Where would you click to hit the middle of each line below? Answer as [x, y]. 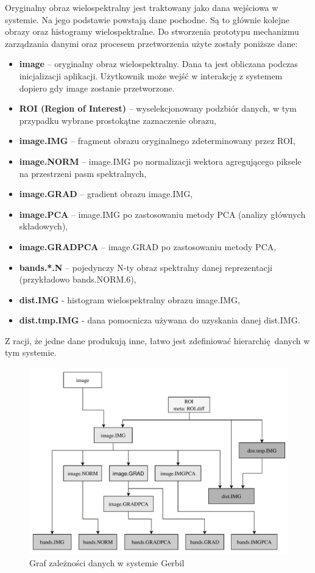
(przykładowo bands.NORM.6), [78, 279]
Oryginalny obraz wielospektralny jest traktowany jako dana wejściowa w [142, 7]
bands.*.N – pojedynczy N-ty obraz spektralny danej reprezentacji [146, 267]
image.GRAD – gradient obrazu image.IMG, [106, 194]
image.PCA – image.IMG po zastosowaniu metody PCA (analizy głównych [162, 214]
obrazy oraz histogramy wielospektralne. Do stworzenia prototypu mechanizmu [152, 31]
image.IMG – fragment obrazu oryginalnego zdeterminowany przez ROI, [157, 141]
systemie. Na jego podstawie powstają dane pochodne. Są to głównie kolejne [147, 19]
